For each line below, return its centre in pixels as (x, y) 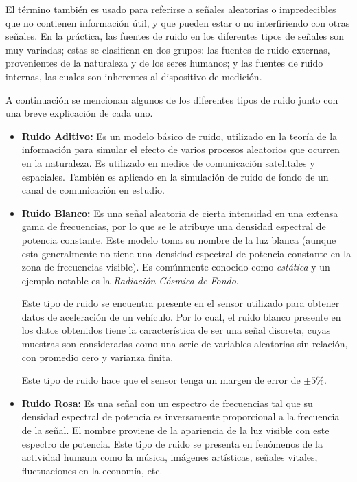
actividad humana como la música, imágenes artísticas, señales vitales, (170, 457)
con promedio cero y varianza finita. (97, 357)
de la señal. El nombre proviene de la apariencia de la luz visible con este (175, 430)
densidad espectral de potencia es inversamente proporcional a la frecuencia (181, 416)
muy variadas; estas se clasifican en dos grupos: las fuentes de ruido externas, (168, 49)
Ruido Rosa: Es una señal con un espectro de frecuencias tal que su (167, 403)
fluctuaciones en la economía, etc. (92, 470)
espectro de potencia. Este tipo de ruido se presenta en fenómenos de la (172, 443)
